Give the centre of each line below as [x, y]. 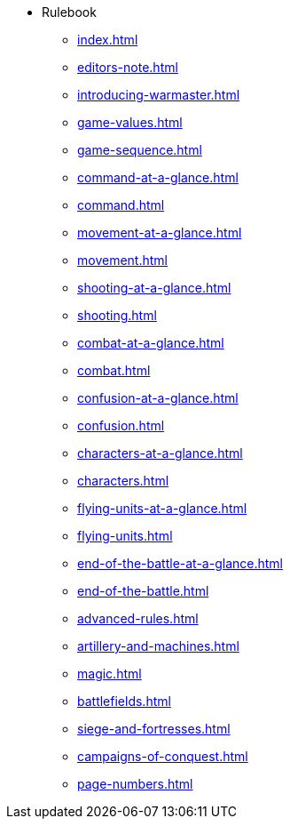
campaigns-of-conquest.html [163, 756]
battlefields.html [124, 701]
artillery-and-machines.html [158, 646]
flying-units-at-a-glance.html [162, 508]
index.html [108, 40]
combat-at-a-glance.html [151, 343]
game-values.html [130, 122]
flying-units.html [125, 536]
